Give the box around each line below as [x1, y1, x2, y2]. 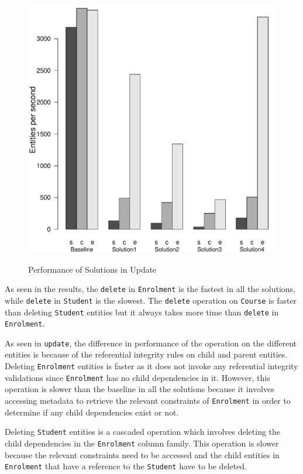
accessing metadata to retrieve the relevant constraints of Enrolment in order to [5, 394, 291, 406]
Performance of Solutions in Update [28, 263, 157, 275]
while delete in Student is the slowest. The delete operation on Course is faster [5, 294, 297, 306]
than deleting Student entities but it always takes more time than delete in [5, 305, 279, 318]
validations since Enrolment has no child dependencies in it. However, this [5, 371, 270, 383]
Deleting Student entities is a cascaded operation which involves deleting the [5, 425, 281, 438]
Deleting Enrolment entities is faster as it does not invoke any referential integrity [5, 360, 298, 372]
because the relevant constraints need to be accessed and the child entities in [5, 448, 280, 461]
